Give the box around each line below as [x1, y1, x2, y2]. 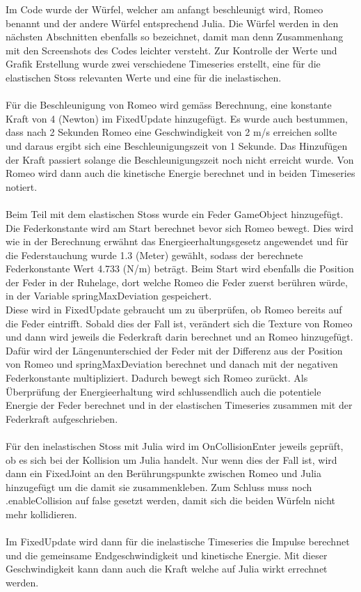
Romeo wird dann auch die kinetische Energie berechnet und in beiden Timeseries [6, 166, 355, 180]
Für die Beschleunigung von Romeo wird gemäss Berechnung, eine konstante [6, 98, 332, 112]
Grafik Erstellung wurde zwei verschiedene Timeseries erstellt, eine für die [6, 56, 321, 71]
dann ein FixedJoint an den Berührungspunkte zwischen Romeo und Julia [6, 466, 321, 481]
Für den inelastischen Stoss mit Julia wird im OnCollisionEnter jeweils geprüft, [6, 439, 344, 453]
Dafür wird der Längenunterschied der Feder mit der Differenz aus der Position [6, 343, 343, 357]
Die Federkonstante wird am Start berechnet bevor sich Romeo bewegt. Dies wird [6, 220, 354, 235]
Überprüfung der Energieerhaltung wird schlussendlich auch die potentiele [6, 384, 321, 398]
